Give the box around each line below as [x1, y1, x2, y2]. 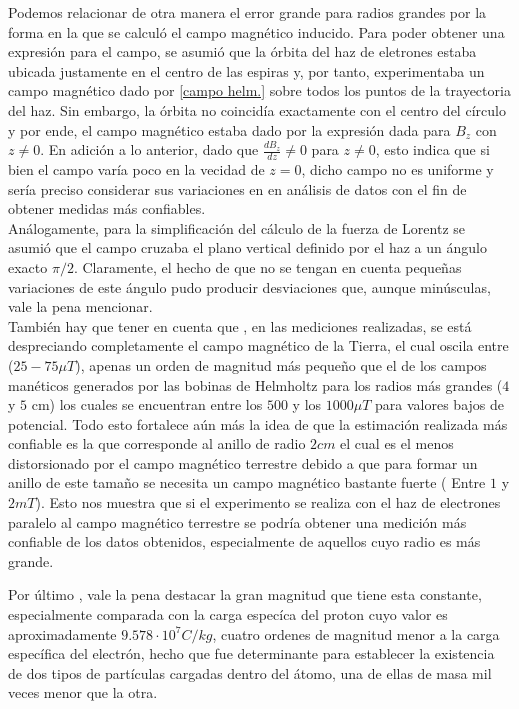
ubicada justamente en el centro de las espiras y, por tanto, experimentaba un [8, 60, 485, 81]
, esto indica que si [375, 139, 490, 160]
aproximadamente [8, 623, 117, 644]
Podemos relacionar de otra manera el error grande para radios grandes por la [8, 2, 487, 22]
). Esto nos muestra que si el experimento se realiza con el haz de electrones [35, 492, 501, 513]
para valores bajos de [375, 394, 505, 415]
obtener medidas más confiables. [8, 198, 206, 219]
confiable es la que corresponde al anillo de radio [8, 433, 306, 454]
